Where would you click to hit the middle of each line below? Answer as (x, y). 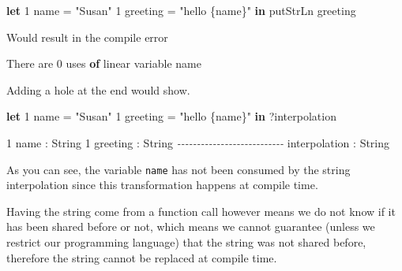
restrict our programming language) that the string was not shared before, (186, 242)
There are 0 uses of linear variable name (104, 63)
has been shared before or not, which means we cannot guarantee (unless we (191, 226)
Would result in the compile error (87, 37)
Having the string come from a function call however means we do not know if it (201, 211)
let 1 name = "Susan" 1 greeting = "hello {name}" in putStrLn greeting (181, 10)
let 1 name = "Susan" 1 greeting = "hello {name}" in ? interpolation (171, 116)
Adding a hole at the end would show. (98, 89)
